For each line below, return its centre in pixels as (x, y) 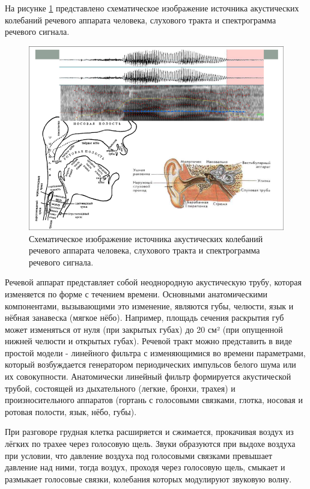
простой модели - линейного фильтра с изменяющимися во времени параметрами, (155, 352)
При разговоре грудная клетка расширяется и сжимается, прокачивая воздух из (149, 432)
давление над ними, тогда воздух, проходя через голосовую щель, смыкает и (145, 467)
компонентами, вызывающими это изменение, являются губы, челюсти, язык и (149, 305)
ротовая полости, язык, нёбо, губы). (71, 411)
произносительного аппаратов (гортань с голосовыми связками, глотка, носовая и (154, 400)
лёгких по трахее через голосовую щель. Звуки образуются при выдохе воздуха (150, 444)
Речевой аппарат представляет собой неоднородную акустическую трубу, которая (153, 282)
